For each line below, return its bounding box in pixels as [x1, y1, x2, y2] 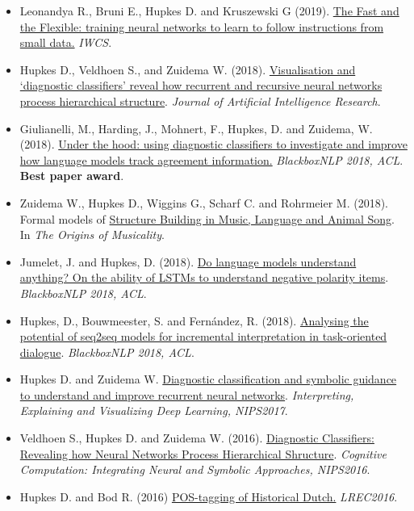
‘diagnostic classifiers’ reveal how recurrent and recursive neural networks [19, 77, 383, 94]
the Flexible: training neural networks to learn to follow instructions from [19, 18, 384, 35]
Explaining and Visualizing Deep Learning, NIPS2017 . [19, 402, 288, 419]
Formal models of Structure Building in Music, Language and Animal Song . [19, 210, 395, 227]
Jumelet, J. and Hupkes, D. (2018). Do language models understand [19, 253, 357, 270]
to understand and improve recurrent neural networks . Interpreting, [19, 386, 354, 403]
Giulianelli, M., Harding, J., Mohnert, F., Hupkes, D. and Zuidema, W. [19, 119, 373, 136]
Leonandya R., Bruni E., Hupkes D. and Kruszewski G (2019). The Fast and [19, 2, 399, 19]
